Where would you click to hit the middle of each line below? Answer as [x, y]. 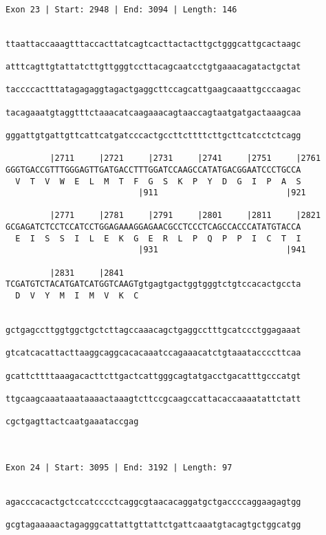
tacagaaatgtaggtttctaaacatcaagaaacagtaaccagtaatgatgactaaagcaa [153, 112]
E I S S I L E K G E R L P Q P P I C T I [158, 238]
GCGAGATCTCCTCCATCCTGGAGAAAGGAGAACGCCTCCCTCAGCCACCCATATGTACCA [153, 227]
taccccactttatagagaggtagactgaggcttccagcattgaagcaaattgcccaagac [153, 90]
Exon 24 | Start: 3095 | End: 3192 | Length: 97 [119, 467]
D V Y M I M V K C [77, 296]
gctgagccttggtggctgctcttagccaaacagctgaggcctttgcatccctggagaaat [153, 330]
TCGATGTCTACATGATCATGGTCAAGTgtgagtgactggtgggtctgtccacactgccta [153, 284]
